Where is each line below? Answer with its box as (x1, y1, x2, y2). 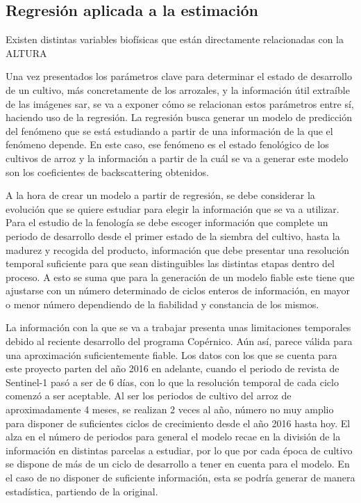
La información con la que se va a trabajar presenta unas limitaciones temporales (6, 320, 351, 335)
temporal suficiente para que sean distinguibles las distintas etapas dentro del (6, 256, 335, 271)
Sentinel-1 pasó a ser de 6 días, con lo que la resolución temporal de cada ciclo (6, 374, 339, 389)
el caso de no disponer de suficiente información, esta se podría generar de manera (6, 470, 355, 485)
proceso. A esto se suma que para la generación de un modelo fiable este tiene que (6, 269, 355, 284)
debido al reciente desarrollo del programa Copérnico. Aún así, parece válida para (6, 334, 353, 349)
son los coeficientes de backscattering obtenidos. (6, 164, 209, 179)
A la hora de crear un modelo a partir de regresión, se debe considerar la (6, 188, 315, 202)
